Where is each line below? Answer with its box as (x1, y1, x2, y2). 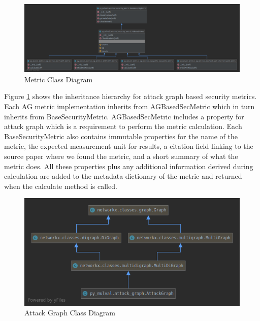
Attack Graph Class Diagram (24, 307, 116, 318)
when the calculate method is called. (4, 180, 117, 191)
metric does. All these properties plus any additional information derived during (4, 160, 253, 171)
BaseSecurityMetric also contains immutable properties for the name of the (4, 131, 238, 141)
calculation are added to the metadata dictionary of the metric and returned (4, 171, 242, 181)
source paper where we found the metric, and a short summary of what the (4, 150, 238, 161)
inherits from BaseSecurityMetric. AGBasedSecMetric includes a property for (4, 111, 244, 121)
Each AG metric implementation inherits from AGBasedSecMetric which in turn (4, 101, 255, 111)
